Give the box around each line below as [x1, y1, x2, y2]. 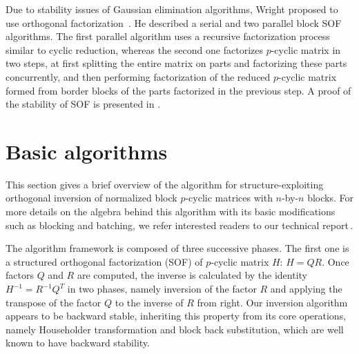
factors [6, 268, 34, 282]
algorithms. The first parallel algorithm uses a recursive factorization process [6, 29, 330, 43]
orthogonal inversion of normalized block [6, 190, 177, 205]
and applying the [270, 282, 342, 296]
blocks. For [307, 190, 353, 205]
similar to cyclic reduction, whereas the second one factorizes [6, 42, 263, 57]
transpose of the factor [6, 295, 101, 309]
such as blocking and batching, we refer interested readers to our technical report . [6, 217, 353, 232]
